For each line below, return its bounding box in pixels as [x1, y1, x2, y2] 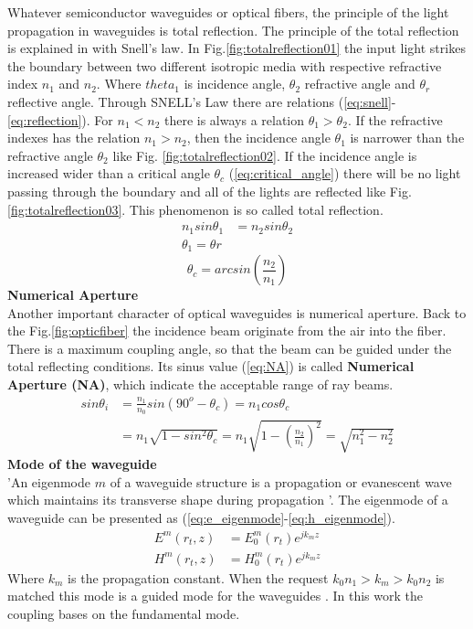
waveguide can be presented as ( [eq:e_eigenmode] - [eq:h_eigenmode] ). [7, 507, 395, 527]
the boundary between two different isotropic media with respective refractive [7, 56, 442, 75]
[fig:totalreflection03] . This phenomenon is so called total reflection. [7, 199, 384, 219]
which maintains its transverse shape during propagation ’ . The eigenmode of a [7, 490, 448, 509]
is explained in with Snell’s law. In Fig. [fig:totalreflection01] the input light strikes [7, 38, 466, 58]
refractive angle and [304, 74, 415, 93]
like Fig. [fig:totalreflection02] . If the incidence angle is [112, 145, 417, 165]
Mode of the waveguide [7, 454, 157, 474]
